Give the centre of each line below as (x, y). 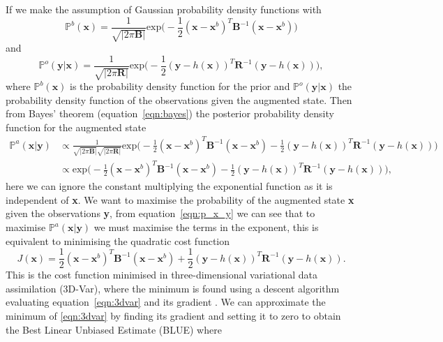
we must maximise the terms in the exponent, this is (206, 227)
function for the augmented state (76, 127)
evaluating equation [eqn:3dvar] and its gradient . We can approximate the (166, 302)
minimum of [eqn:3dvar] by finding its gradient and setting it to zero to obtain (173, 316)
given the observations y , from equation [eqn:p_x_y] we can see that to (160, 213)
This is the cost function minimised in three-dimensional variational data (162, 275)
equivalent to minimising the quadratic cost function (118, 240)
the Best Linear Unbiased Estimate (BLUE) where (114, 329)
